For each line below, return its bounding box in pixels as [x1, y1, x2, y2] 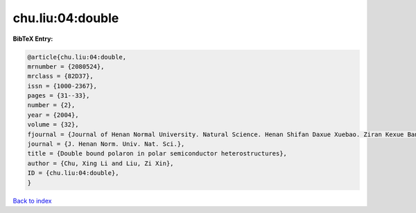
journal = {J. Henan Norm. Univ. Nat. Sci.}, [27, 140, 185, 148]
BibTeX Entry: [12, 35, 53, 43]
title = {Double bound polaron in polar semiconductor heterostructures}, [27, 149, 288, 158]
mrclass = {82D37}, [27, 73, 94, 80]
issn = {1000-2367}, [27, 82, 97, 90]
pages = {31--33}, [27, 92, 90, 100]
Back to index [12, 196, 52, 205]
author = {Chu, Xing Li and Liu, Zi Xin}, [27, 159, 174, 167]
